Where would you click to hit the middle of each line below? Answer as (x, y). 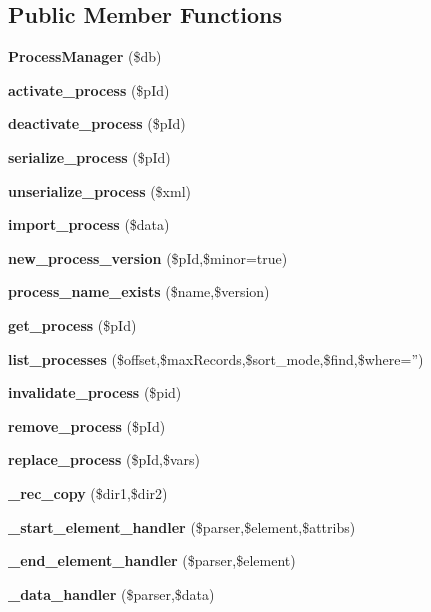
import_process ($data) (89, 224)
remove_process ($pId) (87, 425)
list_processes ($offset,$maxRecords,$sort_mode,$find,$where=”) (216, 358)
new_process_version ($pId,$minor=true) (148, 257)
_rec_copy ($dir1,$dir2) (88, 492)
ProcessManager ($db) (85, 56)
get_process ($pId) (72, 324)
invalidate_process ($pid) (95, 392)
